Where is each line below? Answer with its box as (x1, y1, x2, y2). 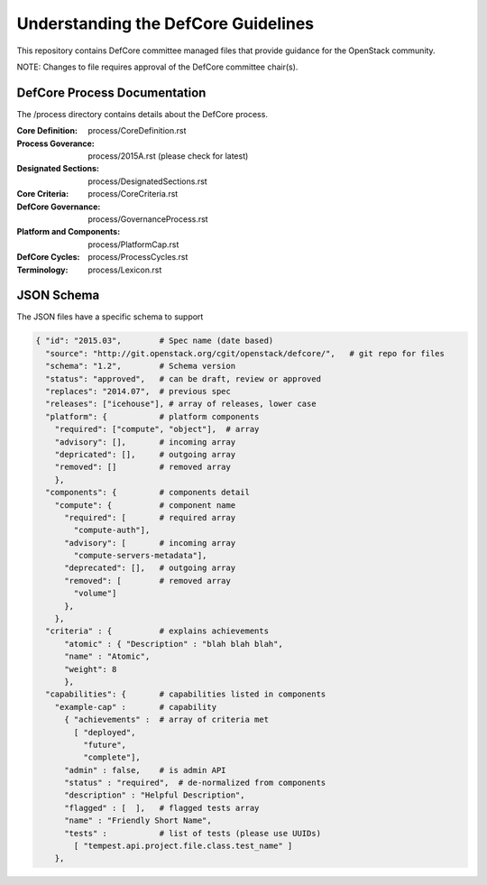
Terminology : (16, 264, 69, 275)
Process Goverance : (16, 138, 95, 149)
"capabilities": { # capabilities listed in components (45, 689, 326, 699)
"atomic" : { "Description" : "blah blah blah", (64, 639, 283, 649)
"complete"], (82, 752, 142, 762)
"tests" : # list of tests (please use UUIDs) (64, 828, 322, 838)
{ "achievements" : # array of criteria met (64, 714, 270, 725)
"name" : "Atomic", (64, 651, 151, 662)
